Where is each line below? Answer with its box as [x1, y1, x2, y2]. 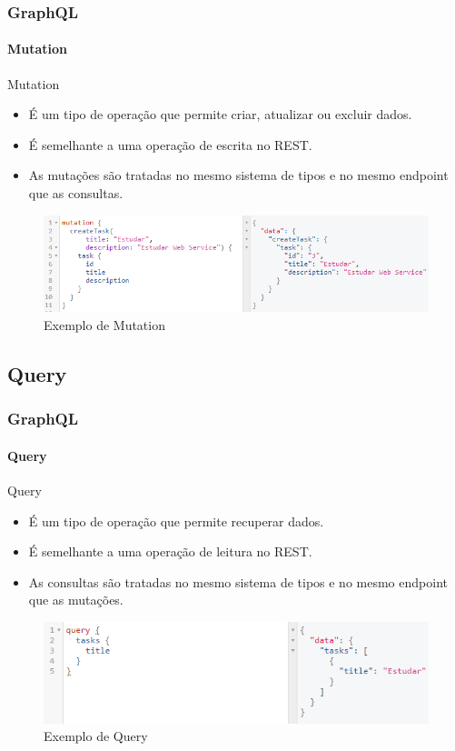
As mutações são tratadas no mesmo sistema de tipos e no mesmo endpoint [28, 165, 449, 185]
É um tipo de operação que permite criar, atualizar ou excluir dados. [28, 105, 412, 124]
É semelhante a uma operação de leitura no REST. [28, 542, 312, 561]
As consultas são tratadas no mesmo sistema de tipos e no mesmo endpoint [28, 572, 448, 591]
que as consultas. [28, 184, 124, 203]
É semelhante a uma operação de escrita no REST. [28, 135, 312, 154]
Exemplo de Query [44, 726, 148, 746]
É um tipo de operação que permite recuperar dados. [28, 511, 324, 530]
